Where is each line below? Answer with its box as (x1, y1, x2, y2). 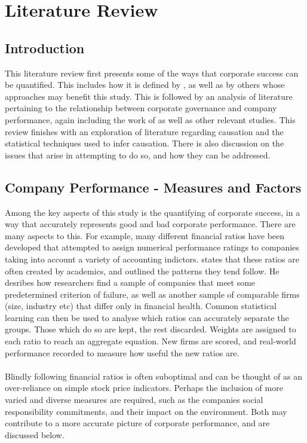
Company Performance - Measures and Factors (5, 178, 302, 196)
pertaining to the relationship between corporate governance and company (5, 102, 277, 114)
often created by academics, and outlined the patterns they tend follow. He (5, 264, 280, 277)
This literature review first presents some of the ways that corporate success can (5, 66, 299, 79)
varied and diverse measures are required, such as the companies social (5, 393, 263, 406)
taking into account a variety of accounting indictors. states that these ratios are (5, 252, 299, 265)
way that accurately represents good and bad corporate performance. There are (5, 218, 296, 230)
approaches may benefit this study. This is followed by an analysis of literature (5, 90, 293, 102)
